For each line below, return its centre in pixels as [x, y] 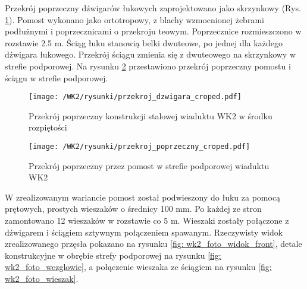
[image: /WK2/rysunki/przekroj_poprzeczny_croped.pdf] [140, 147]
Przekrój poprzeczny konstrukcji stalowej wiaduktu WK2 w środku [151, 115]
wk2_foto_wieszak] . [42, 278]
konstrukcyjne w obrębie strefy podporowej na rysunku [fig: [113, 255]
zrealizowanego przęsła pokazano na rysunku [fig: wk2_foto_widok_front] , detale [153, 244]
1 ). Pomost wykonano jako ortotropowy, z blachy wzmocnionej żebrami [134, 19]
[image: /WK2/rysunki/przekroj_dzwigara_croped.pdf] [135, 97]
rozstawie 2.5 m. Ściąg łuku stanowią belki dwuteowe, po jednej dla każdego [144, 42]
